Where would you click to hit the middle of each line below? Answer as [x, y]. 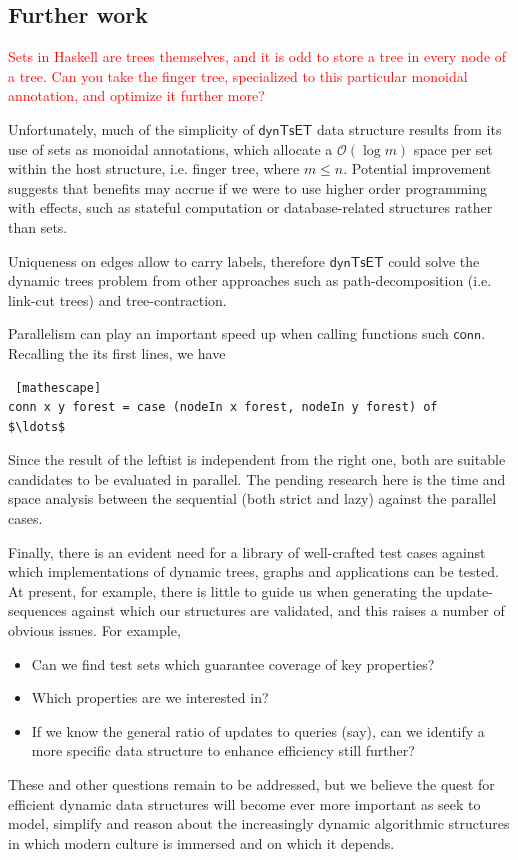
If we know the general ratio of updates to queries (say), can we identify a [258, 730]
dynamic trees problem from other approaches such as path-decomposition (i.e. [250, 280]
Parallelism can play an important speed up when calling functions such [228, 333]
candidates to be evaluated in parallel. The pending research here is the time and [257, 478]
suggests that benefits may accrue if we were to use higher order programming [247, 187]
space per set [453, 148]
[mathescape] [58, 387]
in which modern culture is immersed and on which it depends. [201, 842]
